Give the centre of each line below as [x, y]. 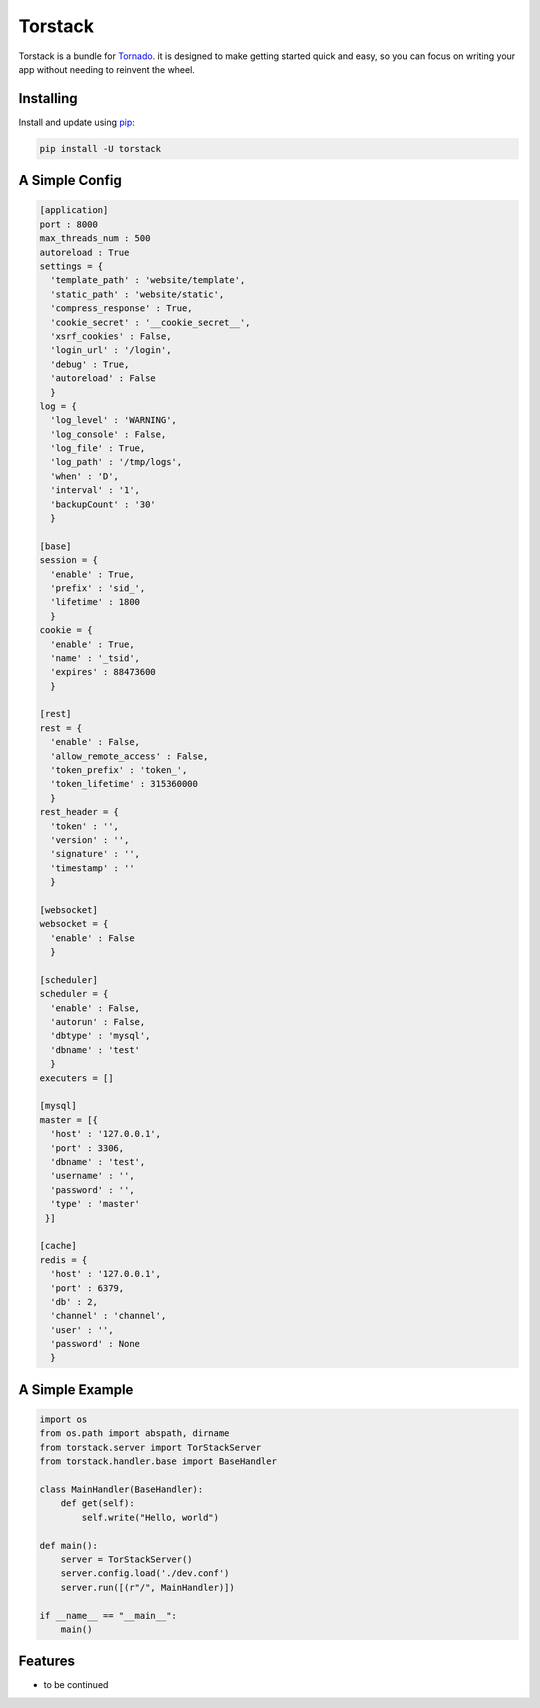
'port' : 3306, [87, 1148]
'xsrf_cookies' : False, [111, 336]
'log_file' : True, [98, 448]
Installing [48, 98]
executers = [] [76, 1078]
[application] [74, 210]
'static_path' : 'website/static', [137, 294]
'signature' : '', [95, 854]
